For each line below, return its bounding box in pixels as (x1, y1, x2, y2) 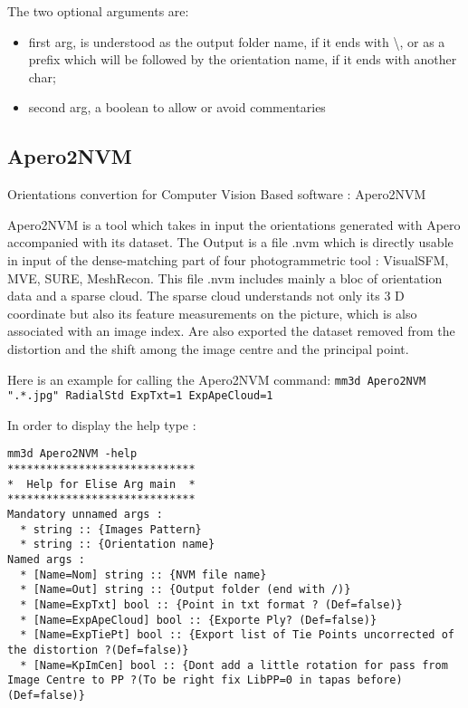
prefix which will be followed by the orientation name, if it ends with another (28, 50, 457, 69)
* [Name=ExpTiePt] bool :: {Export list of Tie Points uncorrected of (20, 628, 454, 642)
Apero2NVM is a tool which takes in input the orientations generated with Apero (7, 215, 461, 234)
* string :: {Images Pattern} (20, 522, 202, 536)
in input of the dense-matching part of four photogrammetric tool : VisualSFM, (7, 250, 449, 269)
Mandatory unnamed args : (7, 508, 163, 521)
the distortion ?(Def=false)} (7, 643, 189, 656)
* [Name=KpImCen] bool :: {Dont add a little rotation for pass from (20, 658, 448, 672)
